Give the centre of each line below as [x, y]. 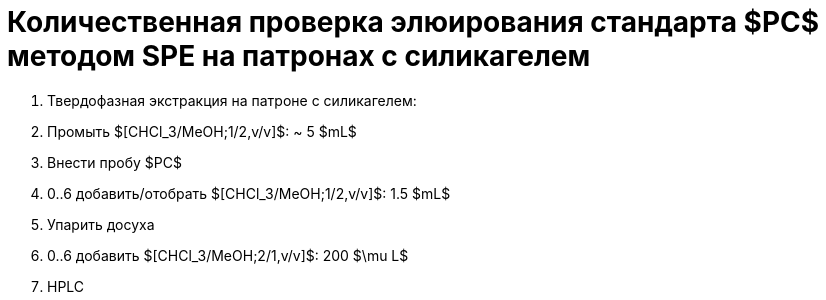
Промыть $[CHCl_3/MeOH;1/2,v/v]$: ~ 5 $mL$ [202, 131]
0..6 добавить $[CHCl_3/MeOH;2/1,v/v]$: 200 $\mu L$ [228, 255]
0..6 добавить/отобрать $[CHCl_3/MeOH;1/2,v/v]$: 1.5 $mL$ [249, 193]
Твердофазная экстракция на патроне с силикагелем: [232, 100]
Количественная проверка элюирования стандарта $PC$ [413, 22]
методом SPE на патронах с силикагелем [299, 56]
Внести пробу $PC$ [114, 162]
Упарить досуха [101, 224]
